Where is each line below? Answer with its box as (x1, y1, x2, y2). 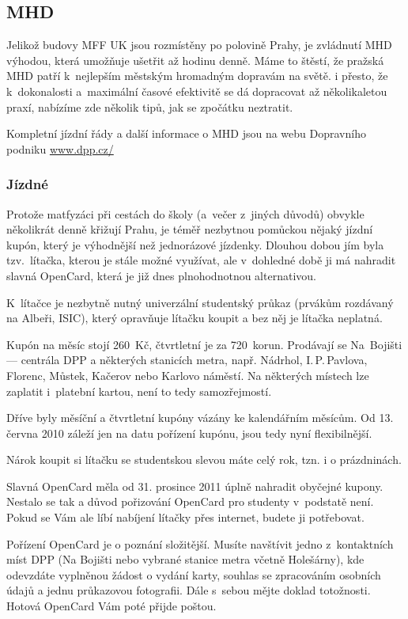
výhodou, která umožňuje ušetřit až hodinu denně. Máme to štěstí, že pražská (6, 51, 384, 68)
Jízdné (6, 174, 48, 194)
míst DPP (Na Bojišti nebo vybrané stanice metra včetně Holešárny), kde (6, 551, 365, 568)
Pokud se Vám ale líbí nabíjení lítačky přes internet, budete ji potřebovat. (6, 509, 365, 526)
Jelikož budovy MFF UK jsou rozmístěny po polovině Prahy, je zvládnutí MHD (6, 36, 392, 53)
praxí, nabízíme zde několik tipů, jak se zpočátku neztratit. (6, 98, 293, 115)
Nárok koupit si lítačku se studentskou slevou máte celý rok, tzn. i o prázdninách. (6, 451, 402, 468)
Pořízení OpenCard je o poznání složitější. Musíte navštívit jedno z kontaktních (6, 535, 394, 552)
